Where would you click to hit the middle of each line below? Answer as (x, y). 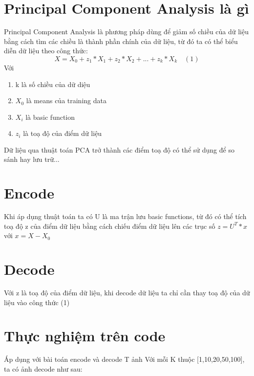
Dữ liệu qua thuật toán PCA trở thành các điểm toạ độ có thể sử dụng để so (119, 149)
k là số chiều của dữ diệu (53, 84)
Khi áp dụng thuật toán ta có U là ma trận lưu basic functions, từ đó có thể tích (125, 216)
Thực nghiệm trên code (85, 336)
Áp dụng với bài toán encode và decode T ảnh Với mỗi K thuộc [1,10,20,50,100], (124, 359)
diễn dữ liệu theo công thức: (46, 51)
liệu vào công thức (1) (37, 302)
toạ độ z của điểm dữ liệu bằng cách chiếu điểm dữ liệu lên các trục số (110, 226)
